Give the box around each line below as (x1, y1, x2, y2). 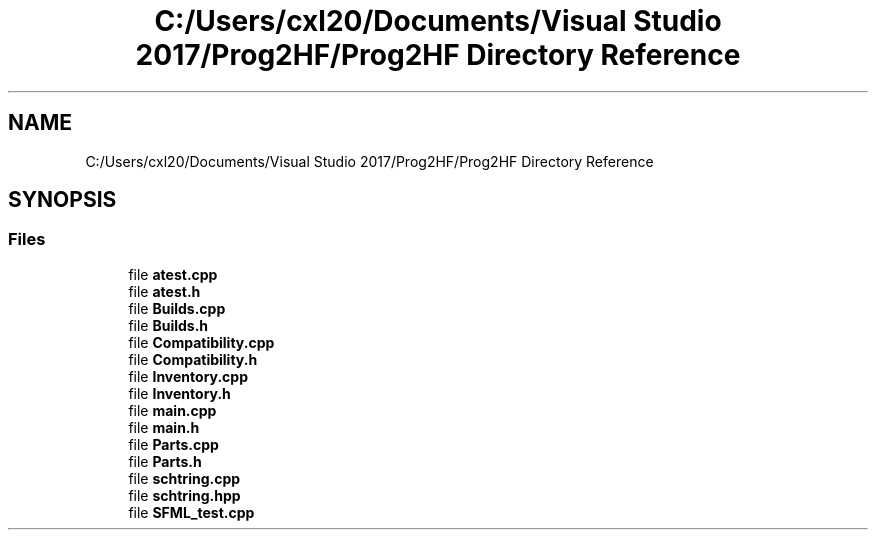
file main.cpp (128, 401, 217, 419)
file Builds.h (128, 316, 209, 334)
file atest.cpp (128, 265, 218, 283)
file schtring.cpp (128, 469, 241, 487)
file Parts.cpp (128, 435, 219, 453)
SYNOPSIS (8, 187, 117, 213)
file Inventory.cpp (128, 367, 249, 385)
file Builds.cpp (128, 299, 226, 317)
